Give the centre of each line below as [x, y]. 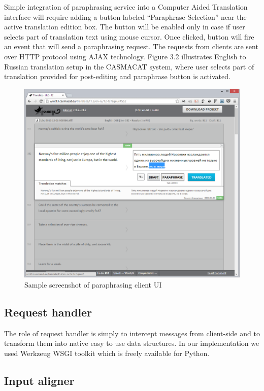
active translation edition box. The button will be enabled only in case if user [125, 27]
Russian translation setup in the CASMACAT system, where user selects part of [129, 66]
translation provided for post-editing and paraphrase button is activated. [117, 76]
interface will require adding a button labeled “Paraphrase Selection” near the [125, 16]
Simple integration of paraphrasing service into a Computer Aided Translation [126, 7]
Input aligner [39, 380]
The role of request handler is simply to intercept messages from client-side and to [132, 333]
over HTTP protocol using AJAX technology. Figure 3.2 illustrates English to [125, 56]
